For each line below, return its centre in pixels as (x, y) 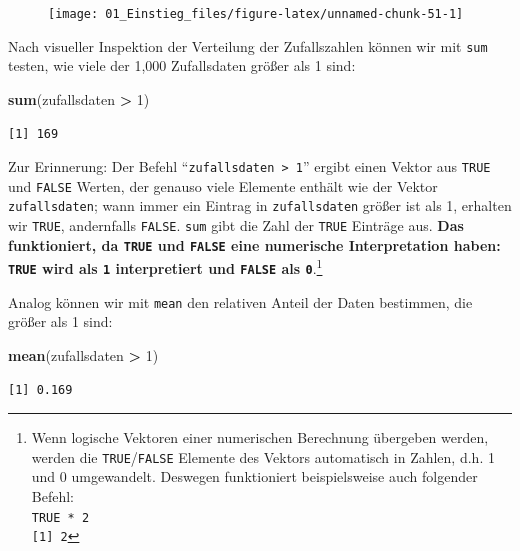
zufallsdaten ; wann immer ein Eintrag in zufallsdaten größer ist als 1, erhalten (260, 205)
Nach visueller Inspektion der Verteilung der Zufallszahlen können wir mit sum (248, 45)
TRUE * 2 (60, 517)
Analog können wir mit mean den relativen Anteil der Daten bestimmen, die (240, 301)
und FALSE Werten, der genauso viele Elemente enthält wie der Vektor (223, 185)
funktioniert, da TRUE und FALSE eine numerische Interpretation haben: (254, 244)
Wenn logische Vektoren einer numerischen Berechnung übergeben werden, (260, 437)
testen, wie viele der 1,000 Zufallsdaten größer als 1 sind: (182, 65)
